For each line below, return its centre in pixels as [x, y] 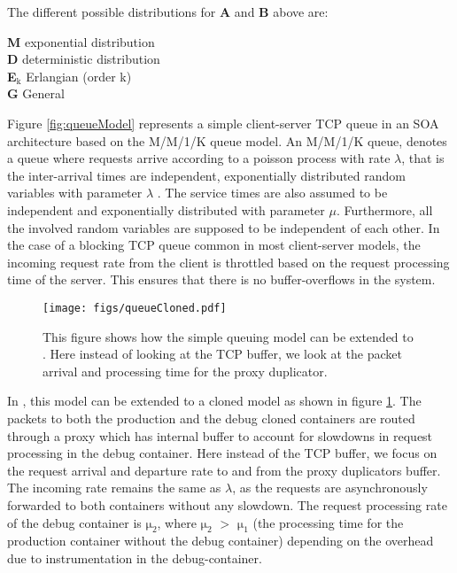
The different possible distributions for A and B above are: [168, 12]
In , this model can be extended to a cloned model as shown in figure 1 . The [214, 401]
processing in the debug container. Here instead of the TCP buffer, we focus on [222, 453]
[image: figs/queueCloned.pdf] [135, 308]
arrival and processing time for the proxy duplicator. [185, 371]
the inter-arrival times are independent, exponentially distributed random [207, 175]
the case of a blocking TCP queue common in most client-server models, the [214, 245]
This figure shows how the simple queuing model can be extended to [228, 336]
